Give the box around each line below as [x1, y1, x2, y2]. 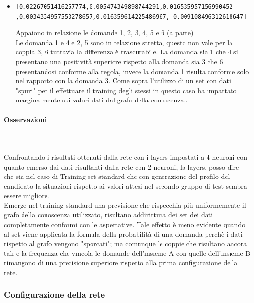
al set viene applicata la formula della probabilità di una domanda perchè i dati [4, 228, 243, 239]
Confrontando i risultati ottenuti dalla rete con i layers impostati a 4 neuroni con [4, 151, 248, 162]
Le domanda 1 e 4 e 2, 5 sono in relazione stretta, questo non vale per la [15, 37, 233, 47]
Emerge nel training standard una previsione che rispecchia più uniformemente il [4, 200, 246, 210]
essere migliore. [4, 190, 49, 201]
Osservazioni [4, 114, 47, 124]
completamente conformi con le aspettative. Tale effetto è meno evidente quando [4, 219, 246, 229]
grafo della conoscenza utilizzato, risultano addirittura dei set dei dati [4, 209, 213, 220]
